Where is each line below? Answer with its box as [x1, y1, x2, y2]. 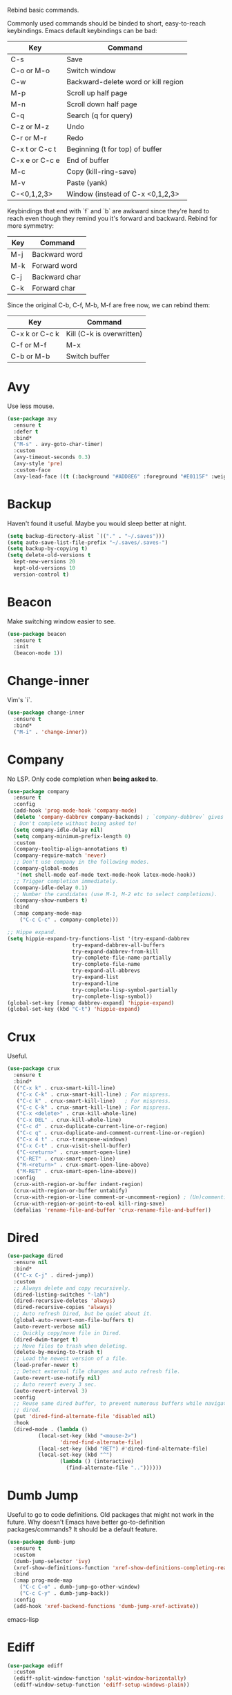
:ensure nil [13, 1259, 48, 1266]
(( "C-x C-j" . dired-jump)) [13, 1272, 95, 1279]
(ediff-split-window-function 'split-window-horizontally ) [13, 1675, 187, 1682]
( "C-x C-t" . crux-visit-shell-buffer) [16, 1142, 131, 1149]
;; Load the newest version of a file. [13, 1355, 128, 1362]
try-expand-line [72, 980, 119, 987]
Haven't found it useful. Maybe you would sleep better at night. [7, 519, 186, 527]
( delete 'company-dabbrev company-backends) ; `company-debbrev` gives [13, 814, 224, 821]
